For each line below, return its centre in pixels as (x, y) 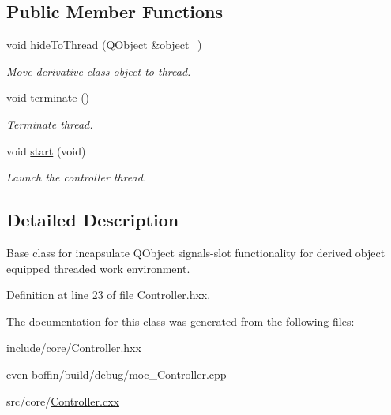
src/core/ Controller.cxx (63, 400)
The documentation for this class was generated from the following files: (180, 321)
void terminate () (48, 97)
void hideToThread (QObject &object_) (104, 45)
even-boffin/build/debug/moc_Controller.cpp (117, 374)
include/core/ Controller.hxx (74, 348)
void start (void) (46, 150)
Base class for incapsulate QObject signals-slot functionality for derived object (196, 252)
